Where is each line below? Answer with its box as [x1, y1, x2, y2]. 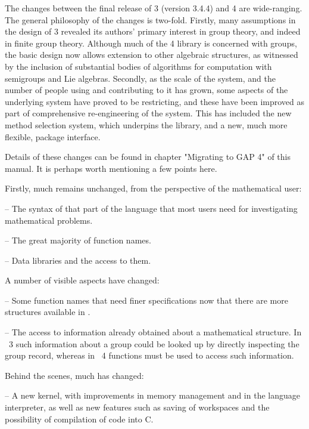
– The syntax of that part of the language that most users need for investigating [5, 202, 298, 214]
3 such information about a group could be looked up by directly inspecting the [8, 337, 299, 350]
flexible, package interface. [5, 130, 101, 143]
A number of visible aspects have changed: [5, 274, 160, 286]
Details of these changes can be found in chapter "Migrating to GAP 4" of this [5, 150, 291, 163]
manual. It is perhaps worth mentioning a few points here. [5, 162, 217, 174]
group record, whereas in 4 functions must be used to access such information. [5, 349, 294, 362]
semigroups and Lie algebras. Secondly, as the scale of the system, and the [5, 72, 276, 84]
